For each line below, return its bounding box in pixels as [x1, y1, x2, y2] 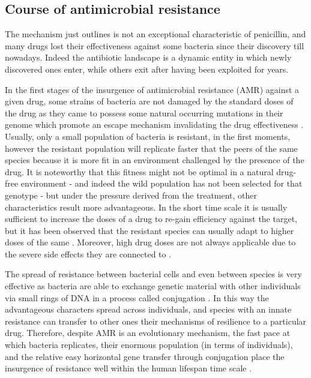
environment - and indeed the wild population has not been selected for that [20, 177, 303, 190]
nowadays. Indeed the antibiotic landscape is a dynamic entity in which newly [5, 51, 292, 64]
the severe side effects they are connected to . [5, 247, 172, 260]
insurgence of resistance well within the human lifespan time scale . [5, 362, 252, 374]
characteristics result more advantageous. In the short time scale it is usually [5, 200, 288, 213]
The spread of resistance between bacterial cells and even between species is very [5, 268, 302, 280]
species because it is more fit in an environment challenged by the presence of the [5, 154, 304, 166]
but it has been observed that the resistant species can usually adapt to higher [5, 224, 294, 236]
